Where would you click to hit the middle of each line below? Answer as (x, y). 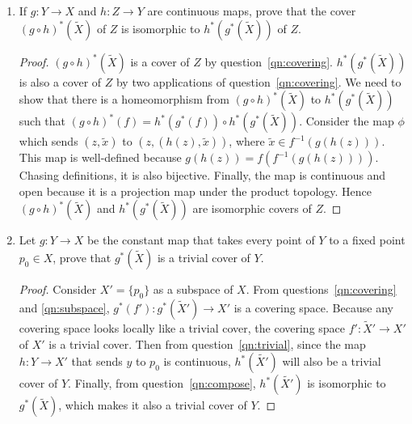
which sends (48, 141)
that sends (97, 361)
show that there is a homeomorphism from (124, 99)
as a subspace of (193, 288)
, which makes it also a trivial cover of (153, 405)
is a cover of (160, 61)
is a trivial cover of (204, 257)
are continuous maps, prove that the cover (252, 11)
